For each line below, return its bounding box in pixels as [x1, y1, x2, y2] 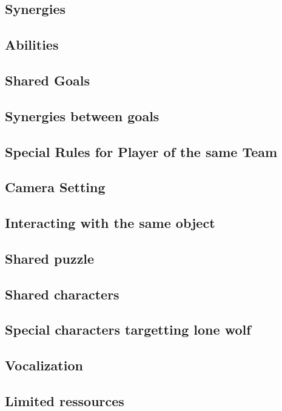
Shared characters [5, 284, 119, 303]
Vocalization [5, 356, 83, 375]
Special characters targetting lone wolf [5, 320, 251, 339]
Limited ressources [5, 391, 124, 410]
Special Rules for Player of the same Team [5, 142, 278, 161]
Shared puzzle [5, 249, 95, 267]
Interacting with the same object [5, 213, 215, 232]
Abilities [5, 35, 59, 54]
